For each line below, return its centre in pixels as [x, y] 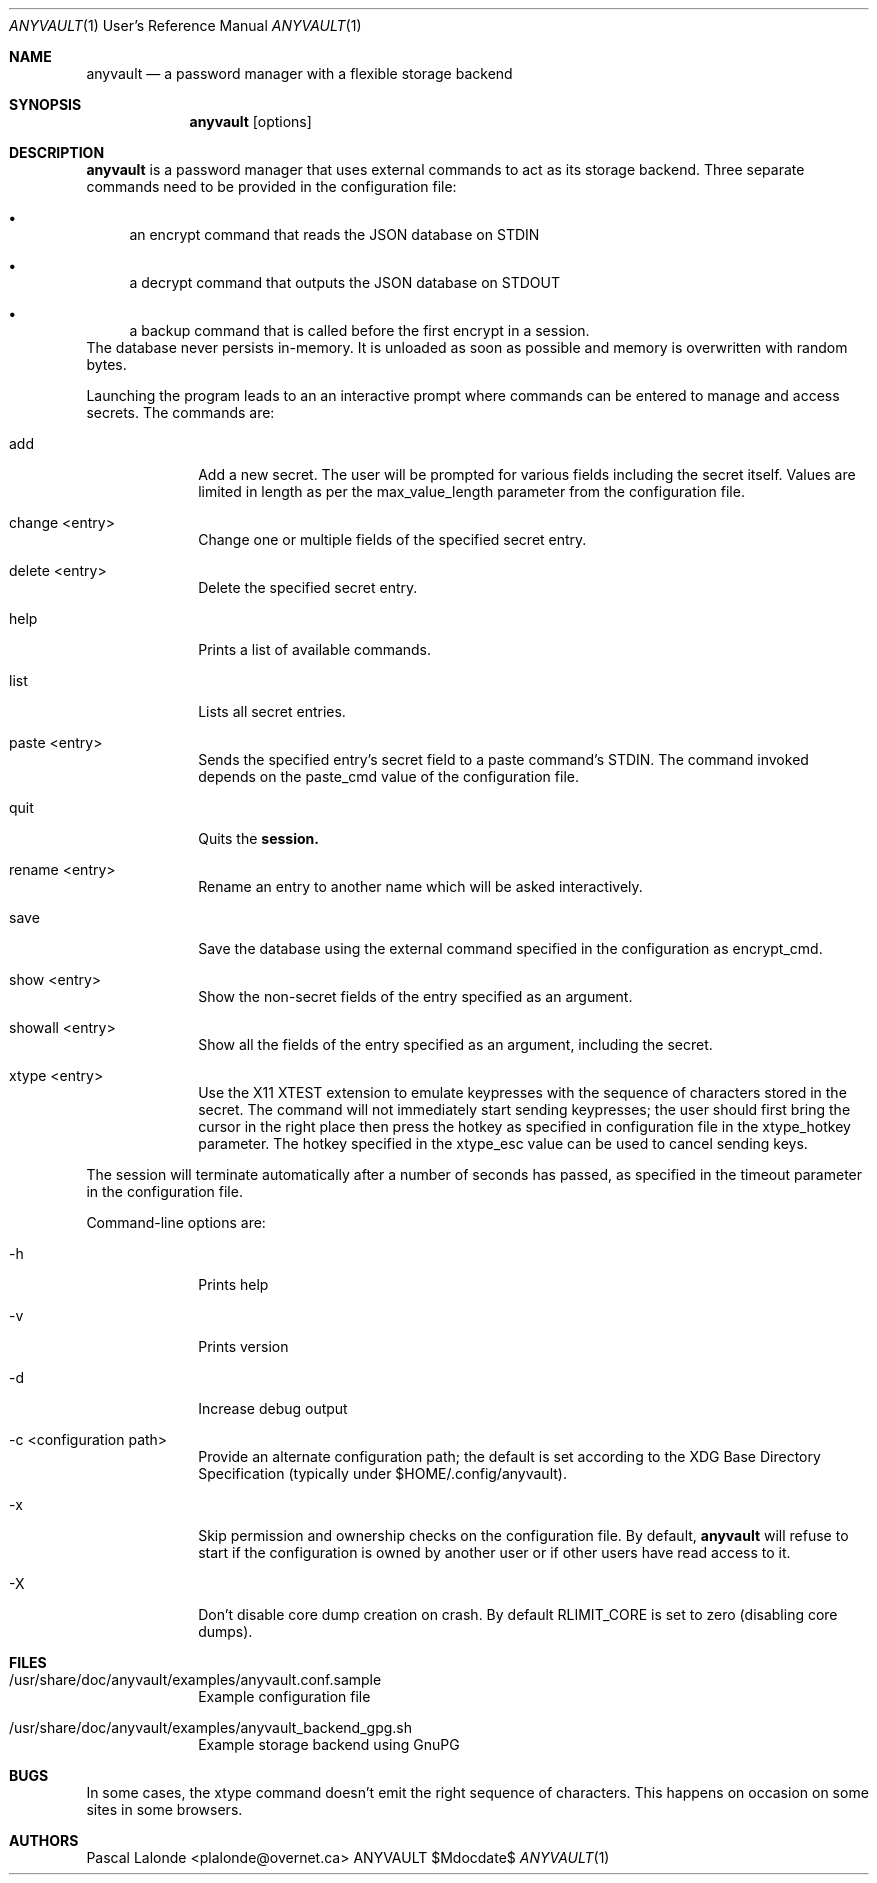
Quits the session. [258, 838]
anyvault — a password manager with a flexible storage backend [299, 73]
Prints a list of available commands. [315, 649]
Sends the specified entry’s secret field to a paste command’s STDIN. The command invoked [503, 759]
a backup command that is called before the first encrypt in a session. [359, 330]
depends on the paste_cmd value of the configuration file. [388, 776]
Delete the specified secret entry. [308, 587]
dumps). [225, 1631]
